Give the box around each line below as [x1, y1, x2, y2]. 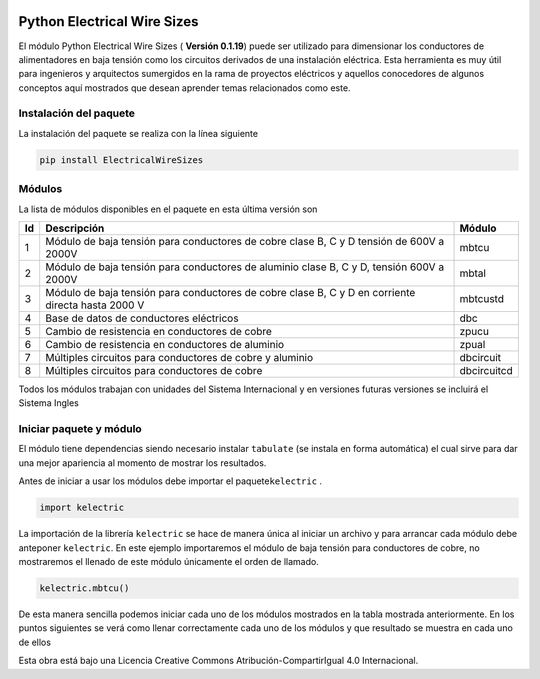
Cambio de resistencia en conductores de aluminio [45, 337, 285, 351]
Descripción [45, 221, 105, 235]
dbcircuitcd [459, 363, 514, 377]
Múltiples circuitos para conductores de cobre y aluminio [45, 350, 314, 364]
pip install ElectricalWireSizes [39, 154, 204, 165]
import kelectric [39, 502, 125, 514]
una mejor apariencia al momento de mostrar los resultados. [18, 456, 267, 469]
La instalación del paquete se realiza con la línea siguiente [18, 127, 259, 139]
